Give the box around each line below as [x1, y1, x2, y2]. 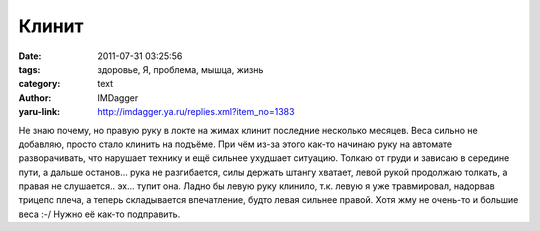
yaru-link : [18, 106, 60, 118]
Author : [18, 91, 52, 104]
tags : [18, 63, 41, 75]
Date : [18, 50, 42, 62]
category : [18, 78, 61, 90]
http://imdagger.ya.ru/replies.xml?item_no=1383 [97, 106, 295, 118]
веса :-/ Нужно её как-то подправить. [18, 208, 181, 220]
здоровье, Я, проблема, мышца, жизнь [97, 63, 264, 75]
